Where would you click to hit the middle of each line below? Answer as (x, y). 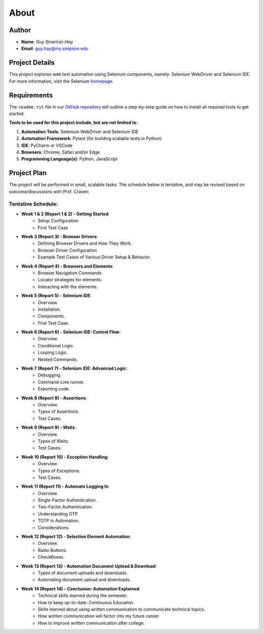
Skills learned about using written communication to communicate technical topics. (121, 609)
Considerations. (54, 527)
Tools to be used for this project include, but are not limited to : (73, 123)
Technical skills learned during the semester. (83, 596)
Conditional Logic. (56, 345)
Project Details (32, 63)
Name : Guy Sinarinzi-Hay (47, 42)
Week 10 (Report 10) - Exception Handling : (65, 457)
